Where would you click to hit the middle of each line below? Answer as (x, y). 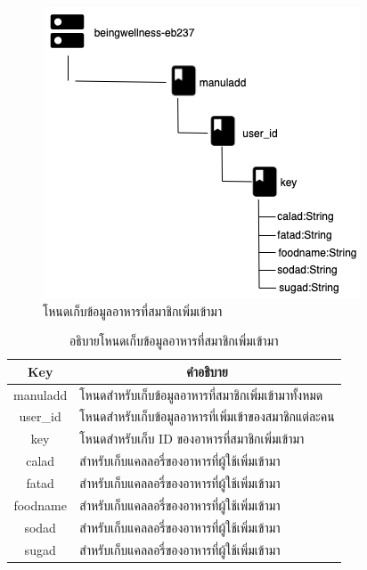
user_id (40, 416)
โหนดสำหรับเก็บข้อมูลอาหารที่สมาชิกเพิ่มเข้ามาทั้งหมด (201, 394)
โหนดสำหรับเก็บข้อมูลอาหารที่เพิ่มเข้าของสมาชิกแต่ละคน (207, 416)
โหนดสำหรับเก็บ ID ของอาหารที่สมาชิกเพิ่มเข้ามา (192, 439)
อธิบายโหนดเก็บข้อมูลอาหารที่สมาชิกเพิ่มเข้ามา (174, 341)
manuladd (41, 394)
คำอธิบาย (207, 371)
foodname (40, 505)
